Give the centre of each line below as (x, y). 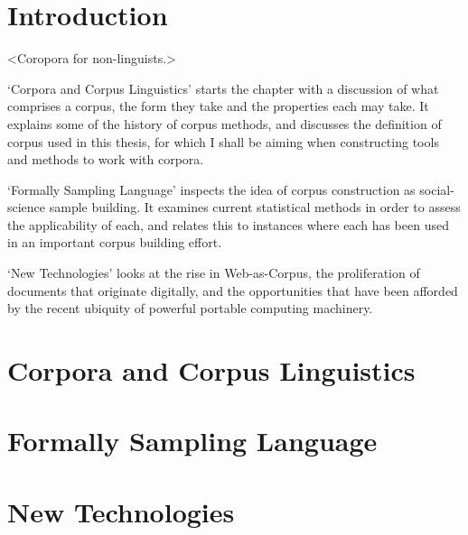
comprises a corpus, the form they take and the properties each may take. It (218, 106)
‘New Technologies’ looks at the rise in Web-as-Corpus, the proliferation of (214, 273)
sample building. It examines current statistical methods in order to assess (255, 207)
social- (437, 189)
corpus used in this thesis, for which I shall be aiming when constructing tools (223, 141)
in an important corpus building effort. (115, 242)
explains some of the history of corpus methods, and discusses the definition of (225, 123)
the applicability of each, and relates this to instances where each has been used (228, 224)
